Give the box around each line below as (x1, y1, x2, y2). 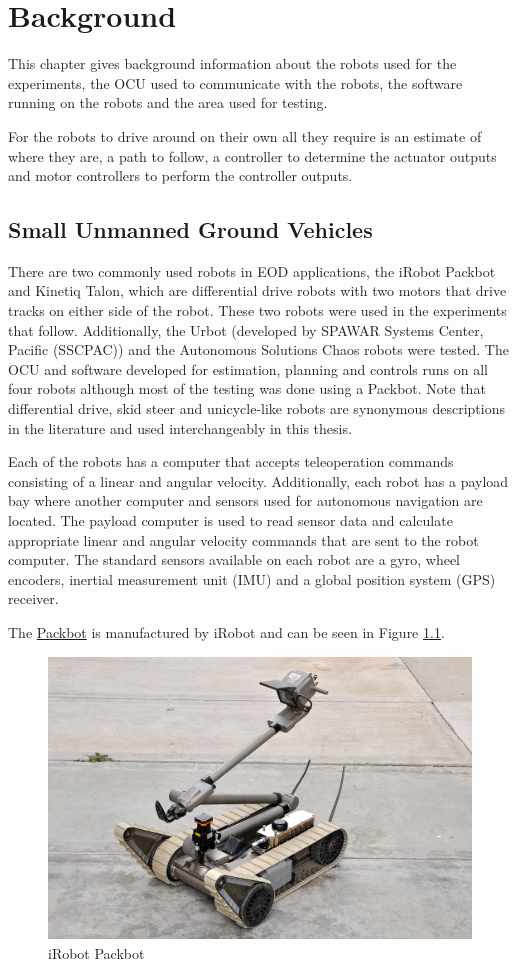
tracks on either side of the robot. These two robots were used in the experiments (8, 300, 507, 321)
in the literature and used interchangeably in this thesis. (8, 417, 352, 438)
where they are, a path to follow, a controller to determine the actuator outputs (8, 145, 497, 166)
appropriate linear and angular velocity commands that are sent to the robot (8, 529, 479, 550)
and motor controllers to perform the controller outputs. (8, 165, 353, 186)
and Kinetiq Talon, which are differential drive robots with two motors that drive (8, 280, 507, 301)
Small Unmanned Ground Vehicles (8, 214, 373, 245)
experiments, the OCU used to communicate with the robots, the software (8, 72, 463, 93)
